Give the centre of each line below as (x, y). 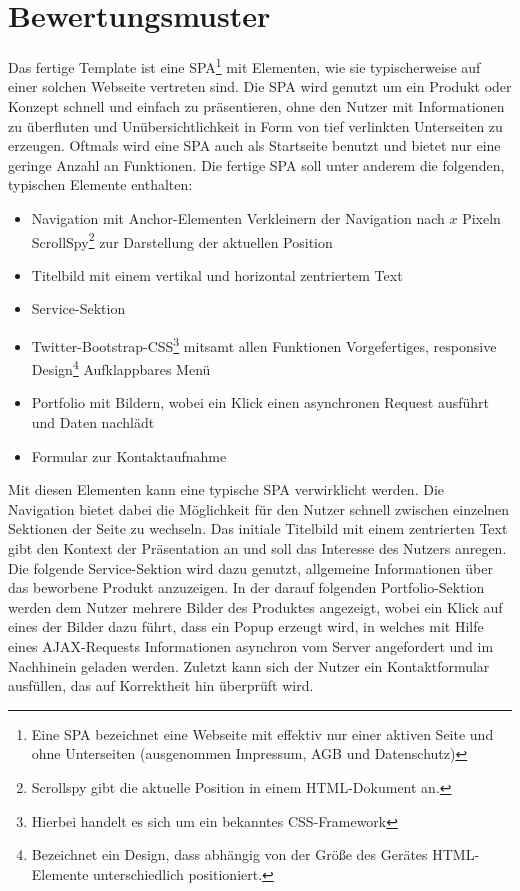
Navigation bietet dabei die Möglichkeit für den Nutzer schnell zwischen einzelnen (259, 508)
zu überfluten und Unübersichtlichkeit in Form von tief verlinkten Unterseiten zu (255, 125)
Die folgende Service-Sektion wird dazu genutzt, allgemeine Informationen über (250, 567)
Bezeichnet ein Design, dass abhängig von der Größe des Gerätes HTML (253, 854)
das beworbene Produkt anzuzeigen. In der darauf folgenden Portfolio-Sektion (246, 587)
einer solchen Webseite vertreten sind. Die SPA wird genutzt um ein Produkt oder (260, 86)
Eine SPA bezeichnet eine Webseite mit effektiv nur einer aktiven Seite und (262, 733)
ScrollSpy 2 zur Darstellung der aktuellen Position (182, 240)
